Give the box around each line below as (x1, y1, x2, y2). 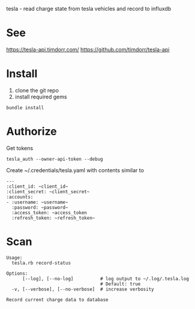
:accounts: (6, 194, 34, 200)
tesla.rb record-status (11, 260, 71, 266)
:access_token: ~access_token (11, 209, 87, 215)
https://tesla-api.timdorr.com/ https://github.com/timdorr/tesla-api (6, 46, 170, 53)
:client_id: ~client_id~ (6, 183, 68, 190)
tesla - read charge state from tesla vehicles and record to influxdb (6, 5, 172, 12)
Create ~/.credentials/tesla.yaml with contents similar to (6, 166, 144, 173)
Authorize (6, 125, 57, 139)
